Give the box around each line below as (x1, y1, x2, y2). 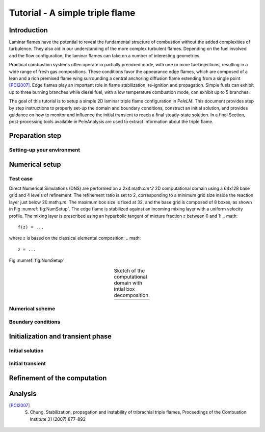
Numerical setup (9, 160, 61, 169)
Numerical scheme (9, 305, 55, 312)
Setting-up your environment (9, 147, 80, 153)
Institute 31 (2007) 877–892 (30, 416, 86, 422)
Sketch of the (113, 267, 145, 274)
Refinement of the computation (9, 374, 107, 382)
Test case (9, 175, 33, 182)
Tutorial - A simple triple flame (9, 7, 135, 18)
